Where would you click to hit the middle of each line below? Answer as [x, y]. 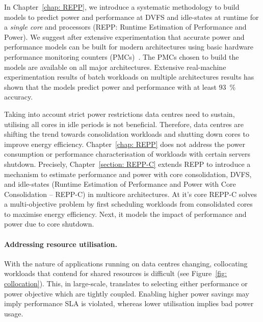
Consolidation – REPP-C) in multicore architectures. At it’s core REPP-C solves [130, 194]
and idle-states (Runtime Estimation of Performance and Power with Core [120, 184]
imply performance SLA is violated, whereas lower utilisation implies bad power [129, 303]
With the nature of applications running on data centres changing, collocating [126, 263]
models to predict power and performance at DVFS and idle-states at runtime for [131, 17]
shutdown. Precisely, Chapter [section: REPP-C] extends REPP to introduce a [127, 164]
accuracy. [19, 97]
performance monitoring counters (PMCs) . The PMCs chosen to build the [122, 56]
